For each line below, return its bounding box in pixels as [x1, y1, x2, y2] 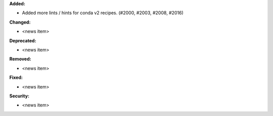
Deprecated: [9, 38, 36, 44]
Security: [9, 93, 30, 99]
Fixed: [9, 74, 23, 80]
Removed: [9, 56, 31, 62]
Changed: [9, 19, 31, 25]
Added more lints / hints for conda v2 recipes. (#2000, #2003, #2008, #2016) [22, 10, 184, 16]
